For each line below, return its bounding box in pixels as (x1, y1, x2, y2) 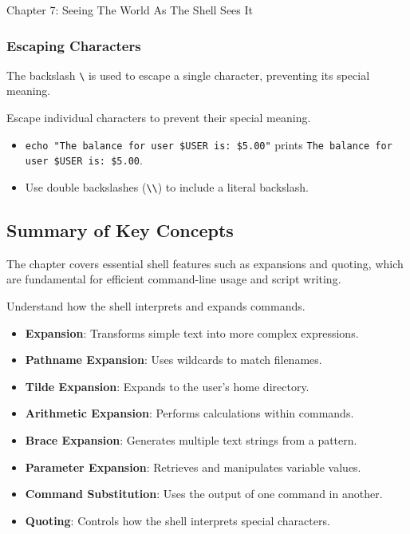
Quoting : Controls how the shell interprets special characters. (25, 512, 330, 528)
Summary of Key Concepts (6, 218, 234, 243)
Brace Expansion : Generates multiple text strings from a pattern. (25, 431, 357, 448)
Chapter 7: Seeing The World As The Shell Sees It (6, 2, 253, 18)
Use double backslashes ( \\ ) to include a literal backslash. (25, 178, 309, 195)
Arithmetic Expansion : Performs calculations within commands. (25, 405, 354, 421)
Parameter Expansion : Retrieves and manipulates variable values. (25, 458, 361, 475)
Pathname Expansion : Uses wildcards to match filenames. (25, 351, 322, 368)
